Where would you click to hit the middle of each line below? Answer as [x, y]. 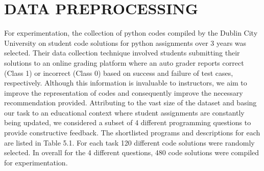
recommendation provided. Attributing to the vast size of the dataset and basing [130, 103]
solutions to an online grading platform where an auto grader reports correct [124, 62]
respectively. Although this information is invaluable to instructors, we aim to [126, 83]
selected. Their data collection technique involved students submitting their [122, 53]
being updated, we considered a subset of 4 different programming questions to [128, 122]
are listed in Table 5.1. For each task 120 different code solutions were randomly [129, 142]
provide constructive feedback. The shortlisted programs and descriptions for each [132, 133]
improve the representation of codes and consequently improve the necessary [124, 92]
